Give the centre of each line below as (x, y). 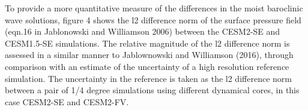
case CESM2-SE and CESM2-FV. (67, 101)
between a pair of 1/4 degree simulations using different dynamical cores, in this (152, 90)
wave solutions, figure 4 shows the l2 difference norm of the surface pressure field (153, 19)
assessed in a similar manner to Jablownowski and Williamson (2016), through (149, 55)
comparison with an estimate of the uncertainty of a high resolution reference (147, 66)
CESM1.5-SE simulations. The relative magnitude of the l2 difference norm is (147, 43)
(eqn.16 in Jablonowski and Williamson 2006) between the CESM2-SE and (143, 31)
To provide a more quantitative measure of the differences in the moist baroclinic (154, 8)
